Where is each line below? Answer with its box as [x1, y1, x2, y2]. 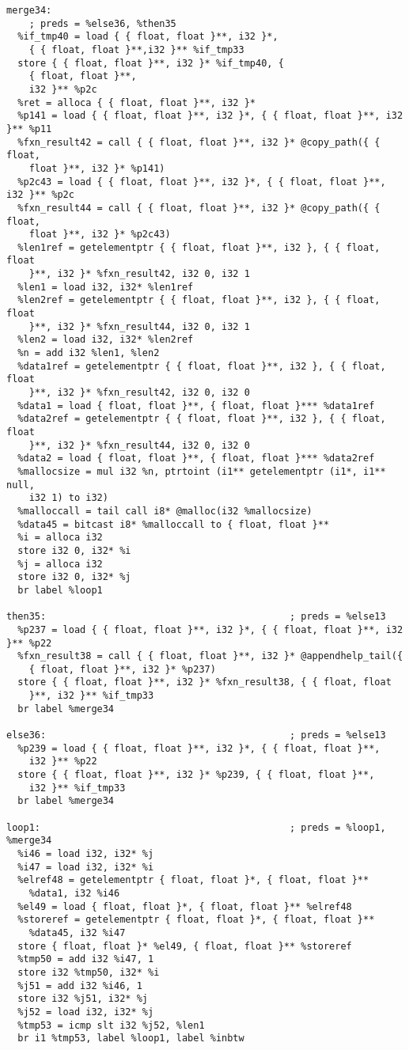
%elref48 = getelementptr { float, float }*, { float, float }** [17, 874, 369, 886]
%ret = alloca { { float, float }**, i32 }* [17, 97, 256, 108]
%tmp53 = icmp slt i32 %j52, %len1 [17, 1019, 205, 1031]
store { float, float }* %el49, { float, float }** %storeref [17, 940, 352, 952]
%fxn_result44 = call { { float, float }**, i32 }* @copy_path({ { [17, 202, 381, 214]
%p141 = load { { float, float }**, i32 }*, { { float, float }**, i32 [17, 110, 403, 122]
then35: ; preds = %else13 [6, 611, 386, 623]
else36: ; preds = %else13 [6, 730, 386, 741]
